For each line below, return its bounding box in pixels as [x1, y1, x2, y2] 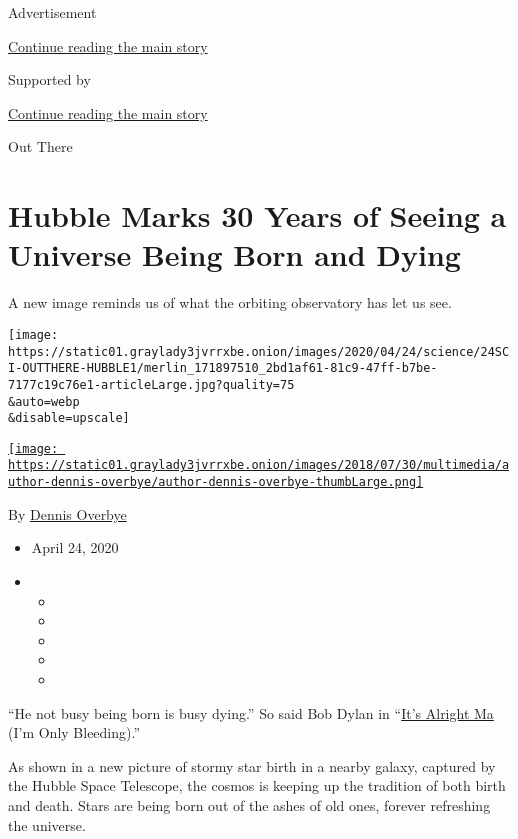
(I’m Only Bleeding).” [8, 722, 141, 743]
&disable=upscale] [8, 411, 130, 426]
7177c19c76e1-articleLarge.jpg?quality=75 [8, 377, 295, 392]
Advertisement [8, 2, 97, 22]
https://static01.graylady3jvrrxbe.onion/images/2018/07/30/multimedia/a [8, 458, 510, 473]
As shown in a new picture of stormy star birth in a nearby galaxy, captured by [8, 755, 496, 776]
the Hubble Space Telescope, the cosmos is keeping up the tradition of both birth [8, 775, 506, 796]
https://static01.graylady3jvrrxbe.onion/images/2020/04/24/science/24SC [8, 344, 510, 359]
